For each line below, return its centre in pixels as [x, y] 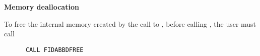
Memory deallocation [42, 7]
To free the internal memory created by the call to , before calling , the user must [130, 23]
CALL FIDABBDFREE [54, 50]
